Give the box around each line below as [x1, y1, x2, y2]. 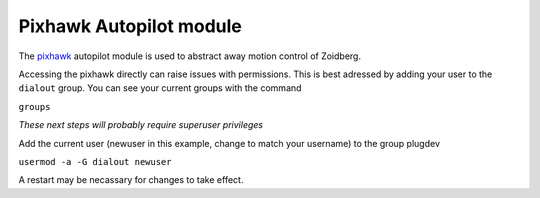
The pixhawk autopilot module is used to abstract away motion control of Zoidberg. [18, 50, 362, 62]
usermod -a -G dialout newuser [18, 156, 172, 167]
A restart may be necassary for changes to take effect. [18, 174, 244, 186]
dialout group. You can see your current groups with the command [18, 82, 302, 94]
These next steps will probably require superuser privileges [18, 119, 264, 131]
